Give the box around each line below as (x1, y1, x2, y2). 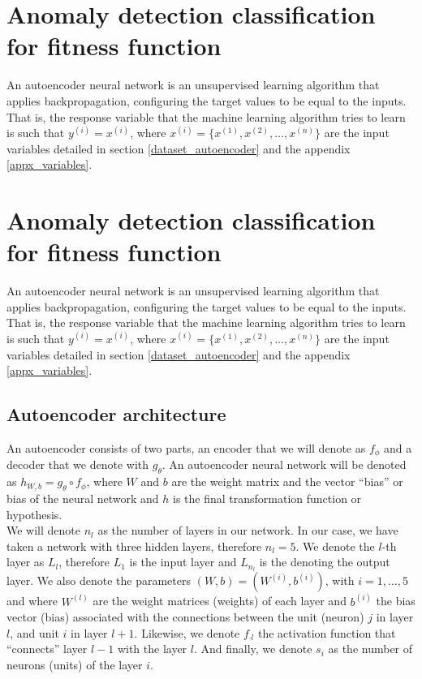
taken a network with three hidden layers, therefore (6, 537, 262, 554)
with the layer (117, 640, 187, 657)
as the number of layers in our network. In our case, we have (97, 522, 398, 539)
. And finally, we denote (193, 640, 312, 657)
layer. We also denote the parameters (6, 572, 191, 589)
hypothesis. (6, 505, 62, 522)
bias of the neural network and (6, 490, 159, 506)
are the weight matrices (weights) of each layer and (93, 592, 347, 609)
